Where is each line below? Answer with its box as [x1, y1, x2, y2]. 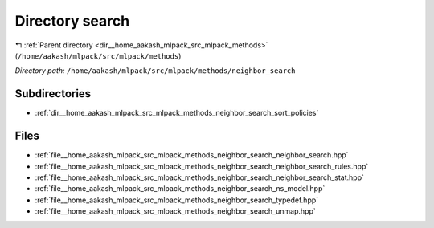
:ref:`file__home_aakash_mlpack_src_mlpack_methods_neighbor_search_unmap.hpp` [35, 206, 317, 216]
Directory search [14, 12, 130, 30]
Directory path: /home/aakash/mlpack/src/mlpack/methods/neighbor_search [14, 66, 296, 75]
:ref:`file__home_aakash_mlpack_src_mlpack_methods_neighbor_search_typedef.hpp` [35, 195, 319, 205]
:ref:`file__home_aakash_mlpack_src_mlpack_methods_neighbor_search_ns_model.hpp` [35, 184, 325, 193]
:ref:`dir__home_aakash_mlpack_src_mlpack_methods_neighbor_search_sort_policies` [35, 108, 319, 118]
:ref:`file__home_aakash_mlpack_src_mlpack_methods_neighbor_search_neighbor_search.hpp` [35, 150, 349, 160]
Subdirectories [14, 87, 92, 100]
